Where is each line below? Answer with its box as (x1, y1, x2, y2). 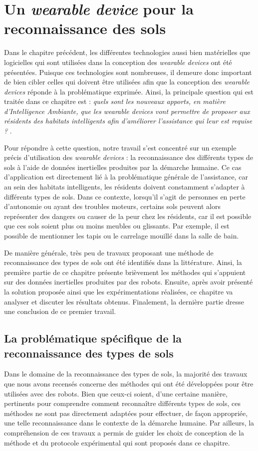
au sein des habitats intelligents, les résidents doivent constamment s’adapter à (4, 181, 245, 192)
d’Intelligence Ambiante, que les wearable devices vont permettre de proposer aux (4, 105, 250, 116)
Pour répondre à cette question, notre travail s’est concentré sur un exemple (4, 142, 237, 152)
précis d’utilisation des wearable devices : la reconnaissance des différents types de (4, 152, 254, 162)
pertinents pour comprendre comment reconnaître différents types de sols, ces (4, 398, 241, 408)
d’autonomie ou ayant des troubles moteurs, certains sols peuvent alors (4, 201, 221, 211)
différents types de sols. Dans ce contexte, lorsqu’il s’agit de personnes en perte (4, 191, 246, 201)
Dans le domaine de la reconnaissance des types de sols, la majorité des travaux (4, 368, 248, 379)
